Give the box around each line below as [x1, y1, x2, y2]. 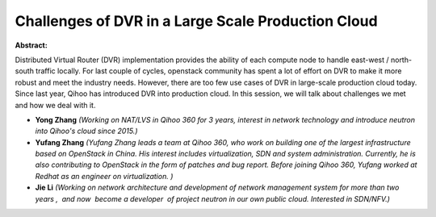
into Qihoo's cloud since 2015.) [35, 126, 138, 136]
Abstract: [15, 40, 48, 50]
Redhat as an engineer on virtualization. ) [35, 171, 174, 181]
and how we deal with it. [15, 100, 96, 110]
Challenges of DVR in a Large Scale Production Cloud [15, 12, 379, 30]
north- [390, 55, 412, 65]
